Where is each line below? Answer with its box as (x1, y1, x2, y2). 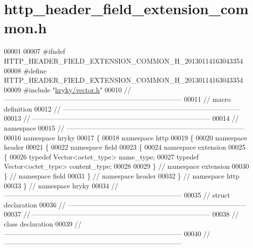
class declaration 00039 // (4, 219, 82, 228)
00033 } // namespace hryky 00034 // (4, 180, 118, 190)
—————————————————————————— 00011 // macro (4, 94, 231, 104)
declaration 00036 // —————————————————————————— (4, 199, 246, 209)
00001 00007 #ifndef (4, 46, 65, 56)
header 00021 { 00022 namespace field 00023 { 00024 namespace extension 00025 (4, 142, 246, 152)
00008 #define (4, 65, 47, 75)
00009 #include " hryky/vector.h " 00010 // (4, 84, 131, 94)
